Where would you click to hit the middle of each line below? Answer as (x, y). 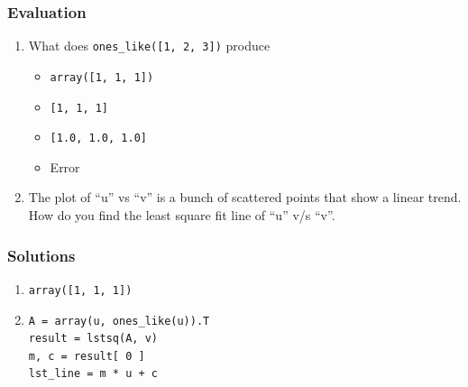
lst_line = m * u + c (93, 374)
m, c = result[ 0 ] (87, 356)
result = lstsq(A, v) (93, 339)
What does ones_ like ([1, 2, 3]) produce (149, 46)
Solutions (41, 255)
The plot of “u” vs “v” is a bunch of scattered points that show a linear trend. (245, 197)
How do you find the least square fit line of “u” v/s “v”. (182, 215)
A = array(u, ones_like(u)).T (119, 321)
